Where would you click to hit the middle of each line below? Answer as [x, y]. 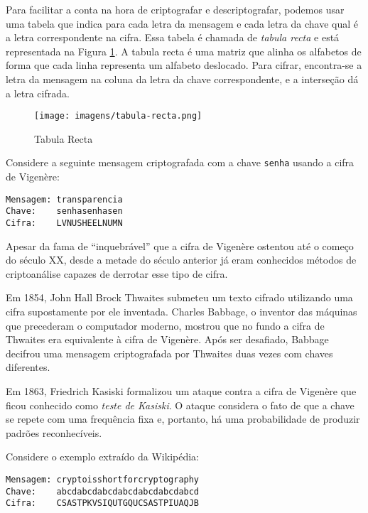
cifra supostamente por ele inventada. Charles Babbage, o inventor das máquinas [182, 311]
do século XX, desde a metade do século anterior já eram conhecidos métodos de [181, 260]
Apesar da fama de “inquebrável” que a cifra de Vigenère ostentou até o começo [180, 245]
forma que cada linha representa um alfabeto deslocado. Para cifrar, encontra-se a [184, 65]
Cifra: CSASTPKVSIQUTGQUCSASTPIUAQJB [103, 503]
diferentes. [28, 367]
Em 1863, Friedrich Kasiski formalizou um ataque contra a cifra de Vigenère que [181, 390]
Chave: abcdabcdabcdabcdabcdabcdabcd [103, 491]
